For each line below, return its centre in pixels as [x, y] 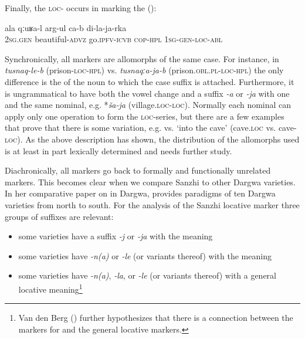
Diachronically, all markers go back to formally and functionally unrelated [138, 170]
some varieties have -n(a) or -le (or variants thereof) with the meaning [145, 255]
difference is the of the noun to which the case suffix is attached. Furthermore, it [150, 81]
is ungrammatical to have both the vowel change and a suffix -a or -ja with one [147, 93]
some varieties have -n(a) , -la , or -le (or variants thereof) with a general [147, 275]
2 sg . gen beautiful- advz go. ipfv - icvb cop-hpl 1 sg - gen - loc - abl [113, 39]
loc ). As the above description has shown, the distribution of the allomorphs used [152, 139]
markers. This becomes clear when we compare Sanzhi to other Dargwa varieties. [150, 182]
